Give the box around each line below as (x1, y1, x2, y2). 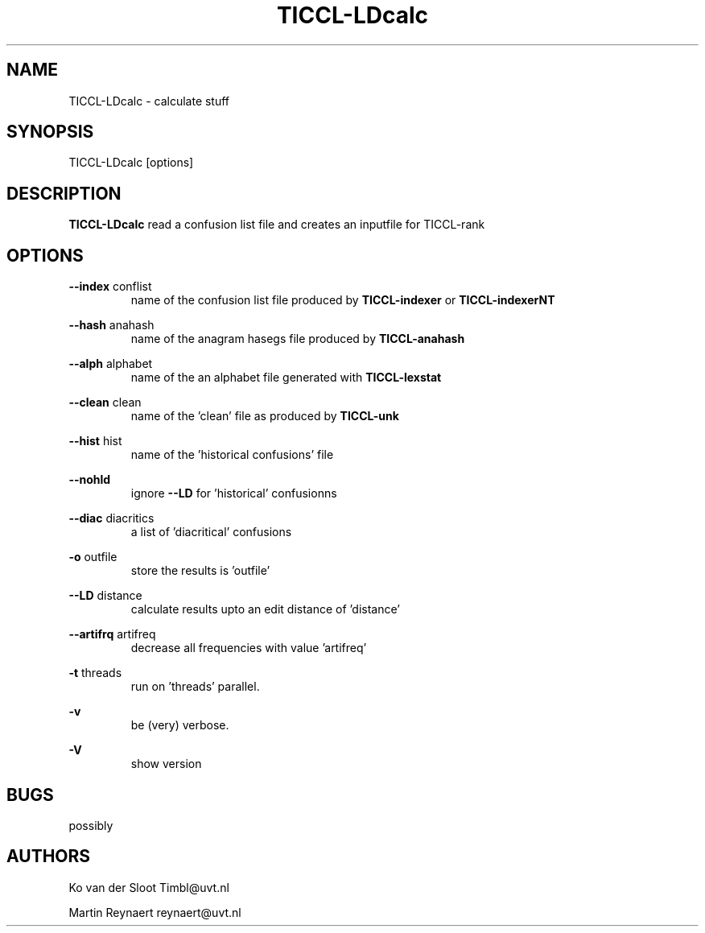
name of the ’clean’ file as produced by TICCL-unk (130, 409, 399, 423)
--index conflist (68, 279, 152, 294)
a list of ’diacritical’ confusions (130, 525, 292, 539)
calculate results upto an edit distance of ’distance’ (130, 602, 400, 617)
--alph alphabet (68, 357, 153, 371)
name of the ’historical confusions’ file (130, 448, 334, 462)
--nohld (68, 473, 111, 487)
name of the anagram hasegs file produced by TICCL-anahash (130, 332, 465, 346)
